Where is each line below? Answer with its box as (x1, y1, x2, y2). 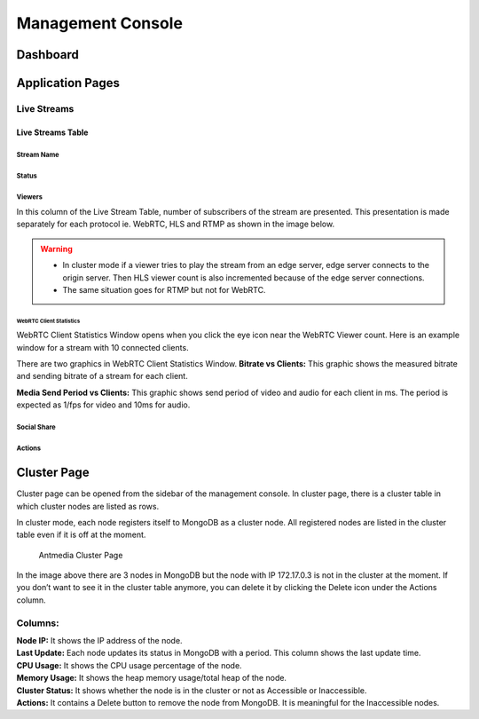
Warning (40, 243, 73, 254)
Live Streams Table (16, 127, 89, 138)
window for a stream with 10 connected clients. (16, 342, 190, 352)
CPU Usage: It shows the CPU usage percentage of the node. (16, 660, 243, 670)
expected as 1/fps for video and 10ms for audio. (16, 399, 191, 410)
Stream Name (16, 150, 59, 159)
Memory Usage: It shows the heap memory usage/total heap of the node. (16, 673, 287, 683)
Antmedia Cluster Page (38, 549, 123, 560)
